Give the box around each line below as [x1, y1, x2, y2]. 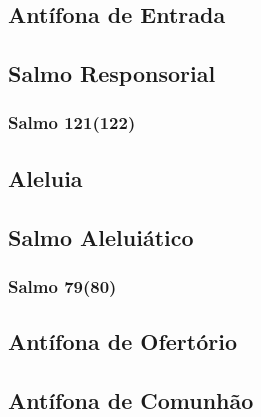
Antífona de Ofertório [8, 326, 237, 357]
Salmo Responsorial [8, 58, 216, 89]
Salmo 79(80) [8, 273, 117, 298]
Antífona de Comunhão [8, 384, 254, 415]
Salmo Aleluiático [8, 221, 194, 252]
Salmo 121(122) [8, 110, 136, 135]
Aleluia [8, 162, 83, 193]
